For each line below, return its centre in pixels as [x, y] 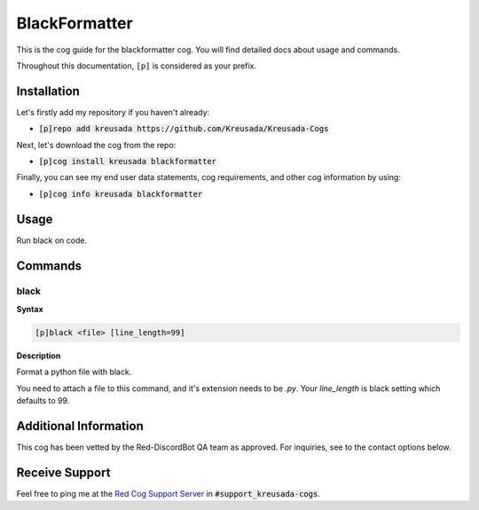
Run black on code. [52, 240]
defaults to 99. [43, 400]
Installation [48, 91]
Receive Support [63, 472]
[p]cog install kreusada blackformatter [128, 161]
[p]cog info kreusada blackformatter [121, 194]
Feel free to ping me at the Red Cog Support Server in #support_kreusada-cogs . [169, 493]
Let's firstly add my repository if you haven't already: [113, 112]
